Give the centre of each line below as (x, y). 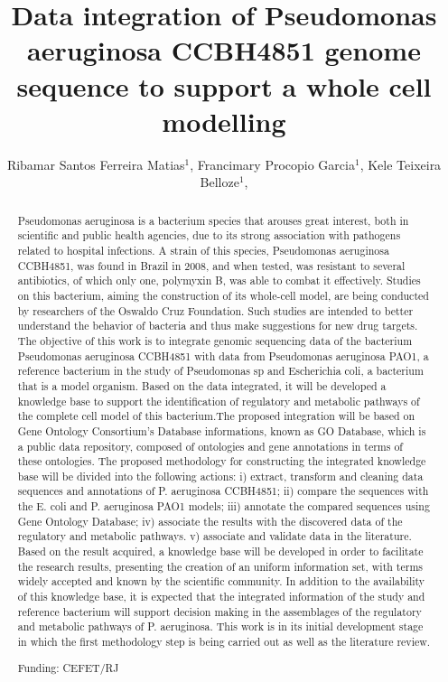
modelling (224, 121)
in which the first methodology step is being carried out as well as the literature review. (224, 642)
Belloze (219, 182)
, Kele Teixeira (401, 164)
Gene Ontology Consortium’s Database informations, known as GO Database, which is (222, 430)
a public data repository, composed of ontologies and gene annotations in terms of (210, 446)
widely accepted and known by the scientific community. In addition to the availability (221, 581)
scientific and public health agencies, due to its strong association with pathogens (209, 235)
